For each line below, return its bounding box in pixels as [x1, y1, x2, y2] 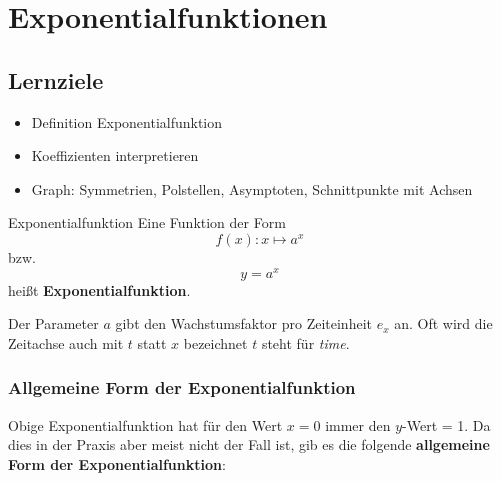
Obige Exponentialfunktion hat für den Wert [8, 414, 283, 435]
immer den [325, 414, 391, 435]
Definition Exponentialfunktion [31, 111, 223, 132]
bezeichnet [183, 332, 248, 353]
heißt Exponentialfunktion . [8, 279, 191, 300]
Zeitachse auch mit [8, 332, 124, 353]
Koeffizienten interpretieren [31, 145, 199, 166]
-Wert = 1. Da [402, 414, 491, 435]
